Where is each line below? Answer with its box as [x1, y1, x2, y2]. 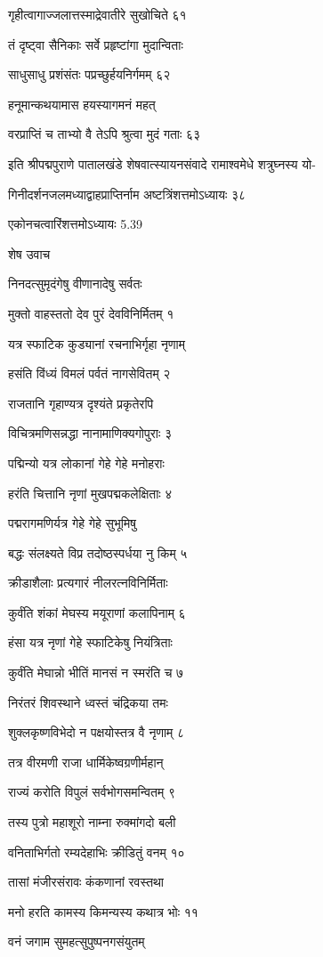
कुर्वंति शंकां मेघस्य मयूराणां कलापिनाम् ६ [8, 603, 186, 621]
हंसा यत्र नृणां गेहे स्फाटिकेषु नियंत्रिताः [8, 633, 173, 652]
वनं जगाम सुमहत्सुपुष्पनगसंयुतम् [8, 932, 145, 951]
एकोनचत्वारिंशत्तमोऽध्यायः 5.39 [8, 215, 143, 233]
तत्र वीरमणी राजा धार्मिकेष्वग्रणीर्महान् [8, 752, 164, 771]
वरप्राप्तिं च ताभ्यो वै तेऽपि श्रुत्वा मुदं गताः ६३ [8, 125, 201, 143]
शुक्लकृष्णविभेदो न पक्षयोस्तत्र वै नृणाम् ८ [8, 723, 185, 742]
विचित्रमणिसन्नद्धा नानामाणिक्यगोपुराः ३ [8, 424, 172, 442]
